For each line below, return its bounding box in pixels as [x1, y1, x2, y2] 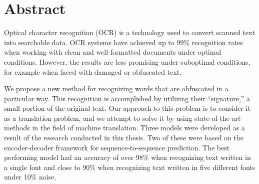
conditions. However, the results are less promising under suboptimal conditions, [4, 56, 250, 67]
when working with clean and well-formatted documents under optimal [4, 47, 221, 57]
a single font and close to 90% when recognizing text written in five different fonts [4, 161, 255, 172]
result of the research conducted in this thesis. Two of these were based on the [4, 132, 243, 143]
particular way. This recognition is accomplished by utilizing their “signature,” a [4, 93, 250, 103]
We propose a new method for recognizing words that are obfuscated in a [4, 83, 228, 94]
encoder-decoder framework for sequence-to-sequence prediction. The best [4, 142, 230, 152]
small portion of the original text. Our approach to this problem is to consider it [4, 103, 250, 113]
